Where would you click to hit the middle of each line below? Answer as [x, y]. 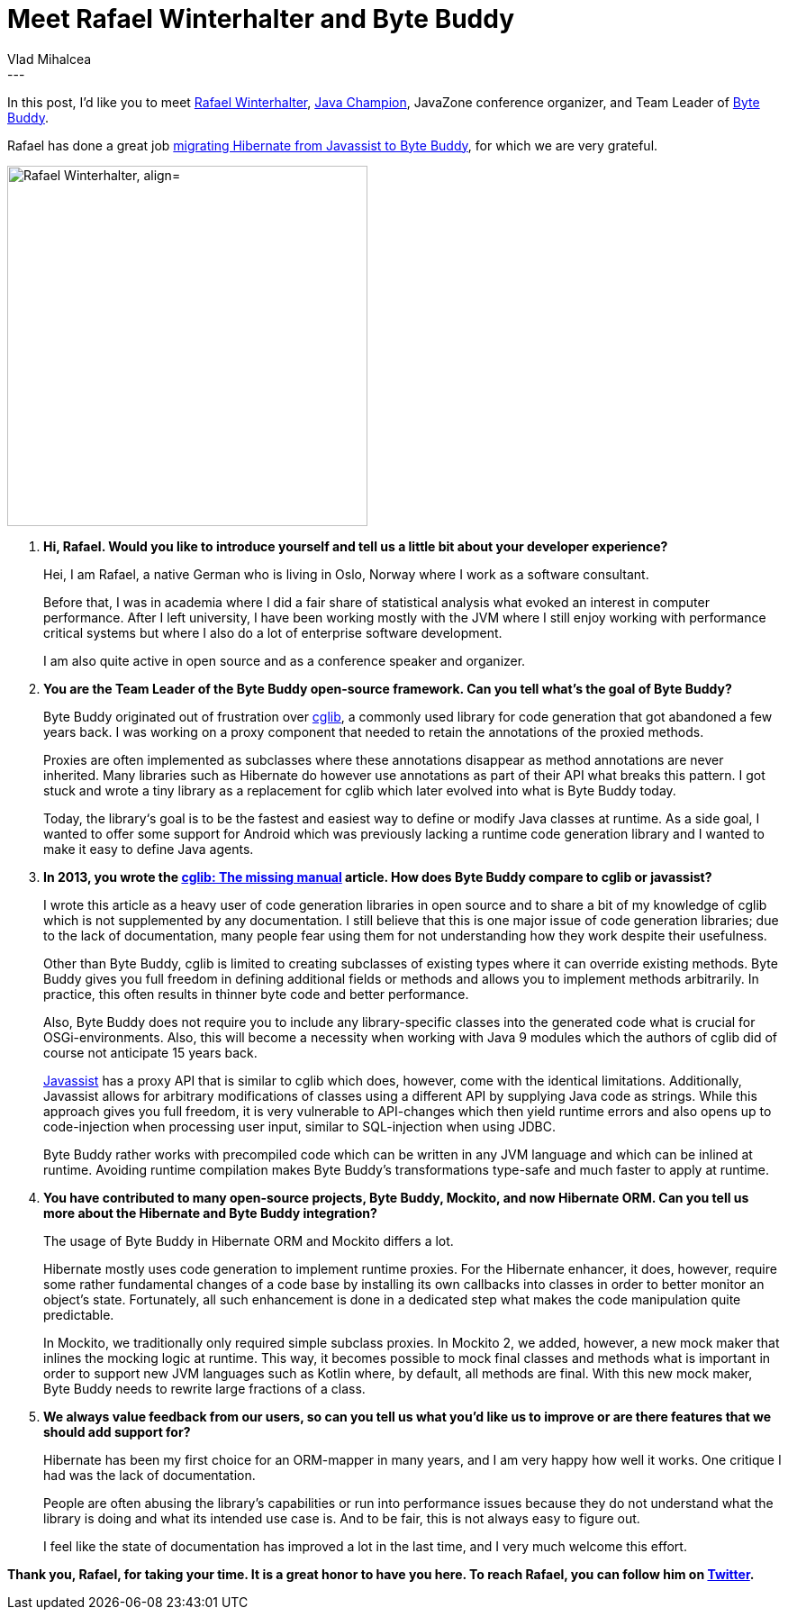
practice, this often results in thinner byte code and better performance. [256, 994]
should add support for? [117, 1431]
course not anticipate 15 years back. [150, 1052]
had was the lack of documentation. [149, 1475]
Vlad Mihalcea [50, 59]
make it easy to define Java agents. [149, 849]
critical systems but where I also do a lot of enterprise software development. [273, 632]
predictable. [79, 1314]
